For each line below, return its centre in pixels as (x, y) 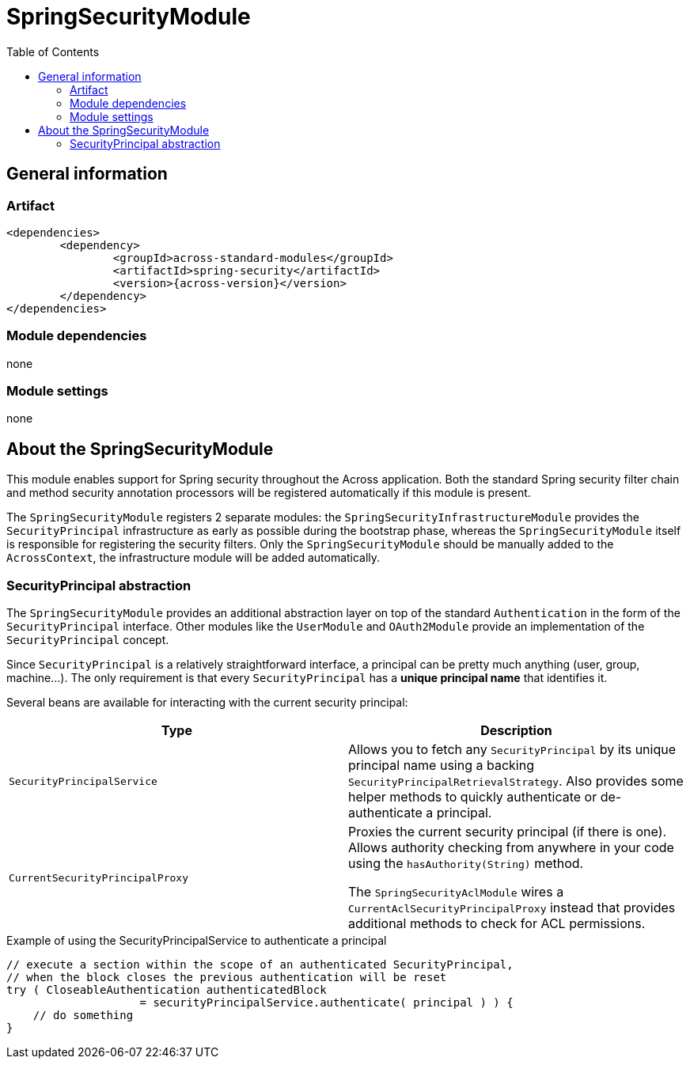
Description (516, 731)
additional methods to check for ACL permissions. (497, 924)
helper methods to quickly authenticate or (473, 797)
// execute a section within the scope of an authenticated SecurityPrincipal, (260, 965)
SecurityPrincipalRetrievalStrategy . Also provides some (516, 781)
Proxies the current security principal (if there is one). (508, 832)
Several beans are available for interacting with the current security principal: (207, 703)
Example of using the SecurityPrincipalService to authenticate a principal (197, 941)
